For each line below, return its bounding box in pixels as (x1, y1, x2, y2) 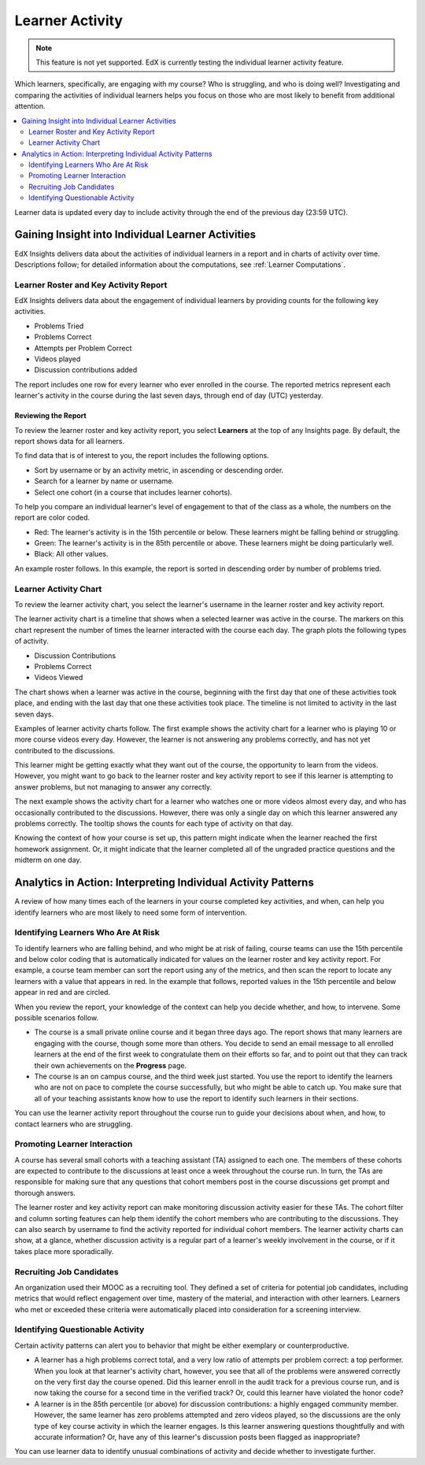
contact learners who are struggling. (14, 1119, 133, 1129)
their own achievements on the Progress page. (34, 1060, 187, 1070)
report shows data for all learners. (14, 436, 125, 446)
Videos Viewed (34, 673, 83, 683)
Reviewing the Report (14, 411, 87, 420)
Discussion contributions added (34, 365, 138, 375)
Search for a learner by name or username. (34, 476, 175, 486)
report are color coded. (14, 512, 91, 523)
